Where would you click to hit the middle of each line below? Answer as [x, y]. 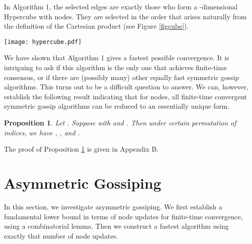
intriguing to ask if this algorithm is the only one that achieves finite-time [115, 67]
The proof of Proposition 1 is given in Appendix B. [81, 149]
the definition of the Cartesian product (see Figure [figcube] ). [96, 26]
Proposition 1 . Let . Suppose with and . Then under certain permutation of [120, 122]
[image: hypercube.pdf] [43, 42]
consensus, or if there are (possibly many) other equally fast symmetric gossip [122, 77]
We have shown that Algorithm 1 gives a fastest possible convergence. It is [117, 58]
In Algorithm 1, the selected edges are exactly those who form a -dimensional [121, 6]
